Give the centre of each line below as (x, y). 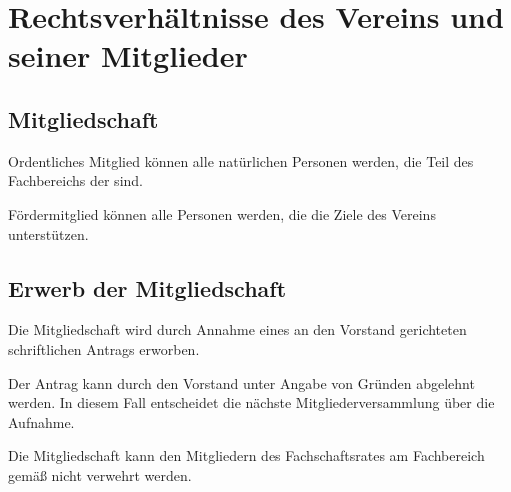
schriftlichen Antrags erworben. (104, 348)
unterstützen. (48, 233)
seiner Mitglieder (128, 55)
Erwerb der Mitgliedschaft (147, 287)
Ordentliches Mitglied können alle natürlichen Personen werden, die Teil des (241, 160)
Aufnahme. (41, 421)
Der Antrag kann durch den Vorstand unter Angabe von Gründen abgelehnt (241, 382)
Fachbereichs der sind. (75, 180)
